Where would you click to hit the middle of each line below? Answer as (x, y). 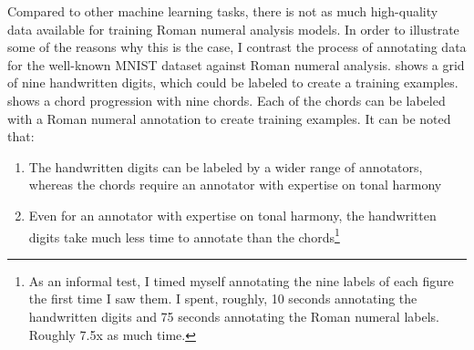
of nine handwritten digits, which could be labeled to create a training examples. (233, 82)
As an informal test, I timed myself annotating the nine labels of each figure (241, 280)
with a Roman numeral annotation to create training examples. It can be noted (229, 118)
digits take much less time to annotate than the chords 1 (184, 235)
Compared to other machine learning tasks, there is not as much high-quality (223, 11)
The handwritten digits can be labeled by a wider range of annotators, (226, 166)
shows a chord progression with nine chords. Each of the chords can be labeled (227, 100)
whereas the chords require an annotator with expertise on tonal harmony (235, 185)
